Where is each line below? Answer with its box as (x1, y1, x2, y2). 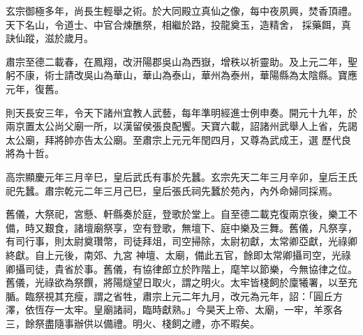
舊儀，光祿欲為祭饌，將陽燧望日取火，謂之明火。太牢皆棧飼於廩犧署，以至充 (6, 275, 357, 290)
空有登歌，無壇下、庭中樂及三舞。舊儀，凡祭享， (132, 220, 357, 234)
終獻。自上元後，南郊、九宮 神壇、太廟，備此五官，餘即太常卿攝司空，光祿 (6, 247, 351, 262)
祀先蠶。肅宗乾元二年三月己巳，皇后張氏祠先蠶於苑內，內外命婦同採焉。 (6, 183, 338, 198)
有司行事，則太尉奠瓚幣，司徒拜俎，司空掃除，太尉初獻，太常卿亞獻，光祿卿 (6, 234, 357, 248)
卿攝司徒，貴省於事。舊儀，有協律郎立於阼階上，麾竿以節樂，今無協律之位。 (6, 261, 357, 276)
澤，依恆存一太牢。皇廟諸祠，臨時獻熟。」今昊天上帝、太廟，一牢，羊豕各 (6, 302, 343, 317)
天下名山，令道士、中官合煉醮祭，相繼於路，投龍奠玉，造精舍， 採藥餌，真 (6, 17, 351, 31)
